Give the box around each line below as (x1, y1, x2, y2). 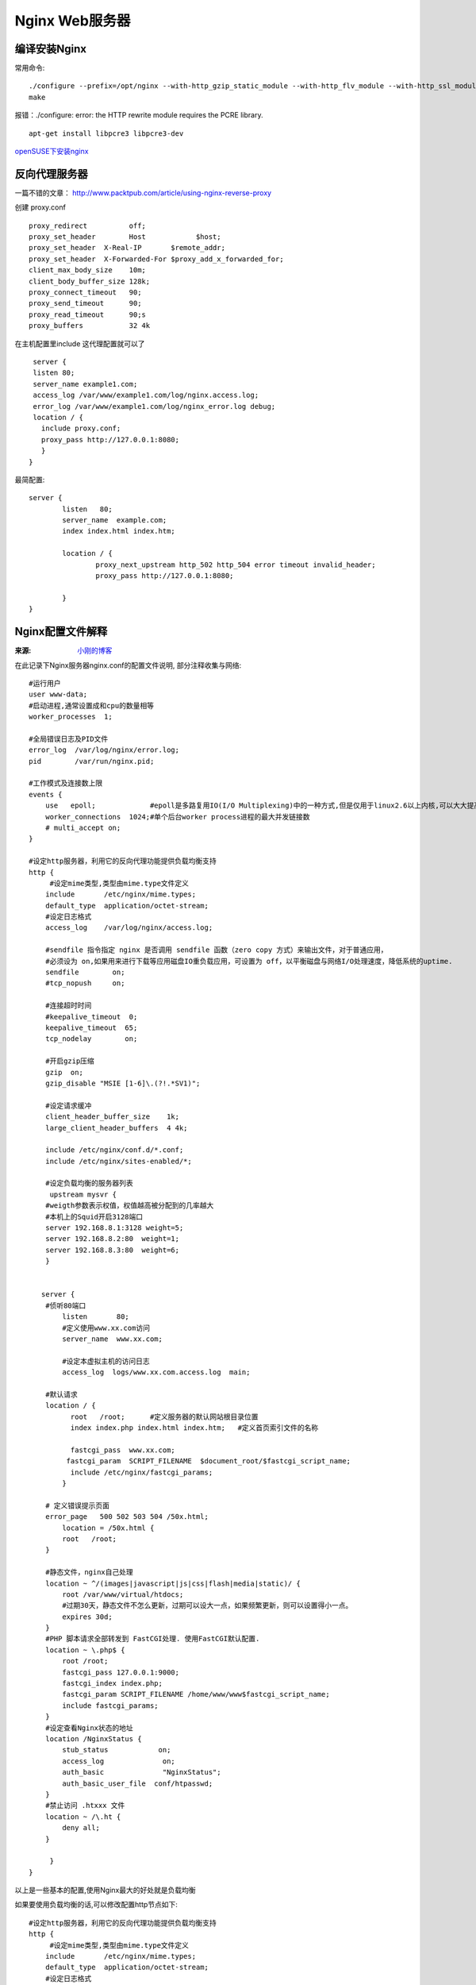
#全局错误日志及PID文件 (29, 734, 109, 743)
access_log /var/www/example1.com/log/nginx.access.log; (33, 391, 259, 400)
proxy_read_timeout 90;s (29, 310, 147, 319)
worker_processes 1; (29, 712, 113, 722)
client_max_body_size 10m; (29, 266, 147, 275)
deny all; (62, 1823, 101, 1833)
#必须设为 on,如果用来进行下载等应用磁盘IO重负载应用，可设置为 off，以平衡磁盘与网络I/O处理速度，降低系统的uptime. (44, 957, 453, 966)
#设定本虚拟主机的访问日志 (62, 1356, 150, 1366)
